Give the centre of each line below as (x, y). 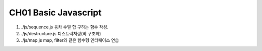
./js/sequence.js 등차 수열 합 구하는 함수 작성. (65, 27)
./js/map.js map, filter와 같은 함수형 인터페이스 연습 (70, 40)
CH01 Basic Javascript (55, 13)
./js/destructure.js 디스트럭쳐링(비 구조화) (61, 33)
